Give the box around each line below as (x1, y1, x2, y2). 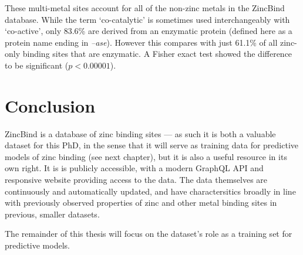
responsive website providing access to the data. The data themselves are (5, 174, 268, 186)
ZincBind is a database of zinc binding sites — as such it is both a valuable (5, 127, 276, 140)
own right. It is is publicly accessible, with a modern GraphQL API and (5, 162, 264, 174)
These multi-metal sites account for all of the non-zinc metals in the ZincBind (5, 2, 285, 13)
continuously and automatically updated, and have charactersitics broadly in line (5, 185, 296, 197)
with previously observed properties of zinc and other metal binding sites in (5, 196, 277, 209)
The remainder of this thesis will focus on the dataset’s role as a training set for (5, 227, 292, 240)
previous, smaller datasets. (5, 208, 100, 220)
